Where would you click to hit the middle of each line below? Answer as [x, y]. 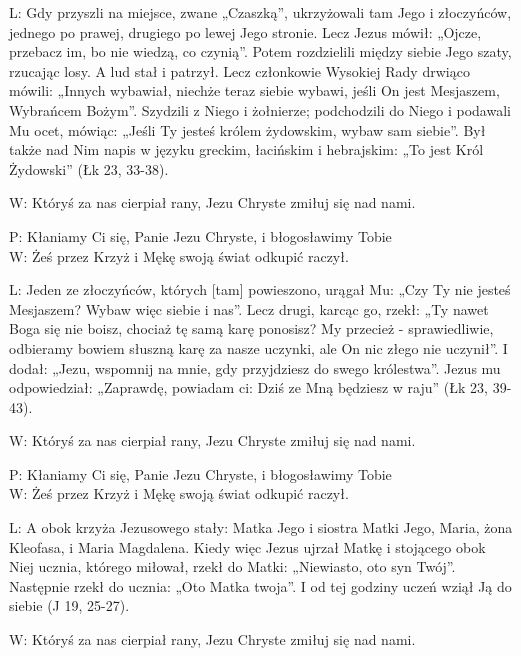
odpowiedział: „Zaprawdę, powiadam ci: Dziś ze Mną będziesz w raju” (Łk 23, [248, 387]
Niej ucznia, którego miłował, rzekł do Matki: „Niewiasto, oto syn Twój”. [232, 566]
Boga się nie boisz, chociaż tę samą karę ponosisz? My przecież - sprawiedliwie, [251, 328]
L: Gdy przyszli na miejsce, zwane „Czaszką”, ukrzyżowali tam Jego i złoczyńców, [260, 12]
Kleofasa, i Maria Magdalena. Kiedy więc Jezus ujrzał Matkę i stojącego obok [247, 546]
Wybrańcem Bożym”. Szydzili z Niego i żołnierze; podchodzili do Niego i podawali [260, 109]
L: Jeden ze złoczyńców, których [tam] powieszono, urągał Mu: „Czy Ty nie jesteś [260, 289]
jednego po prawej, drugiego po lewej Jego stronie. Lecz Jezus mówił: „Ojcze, [245, 31]
